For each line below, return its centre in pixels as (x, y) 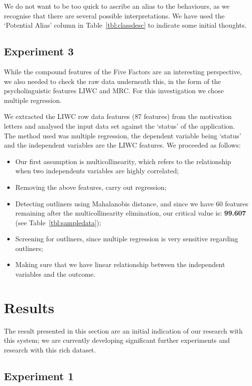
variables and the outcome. (55, 274)
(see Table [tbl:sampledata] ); (58, 222)
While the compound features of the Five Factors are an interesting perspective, (123, 71)
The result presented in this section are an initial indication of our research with (123, 330)
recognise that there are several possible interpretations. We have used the (114, 15)
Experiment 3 (39, 51)
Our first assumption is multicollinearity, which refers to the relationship (123, 161)
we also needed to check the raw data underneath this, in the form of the (113, 81)
